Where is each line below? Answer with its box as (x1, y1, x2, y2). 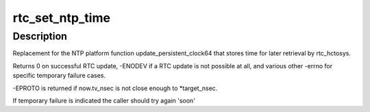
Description (12, 30, 68, 42)
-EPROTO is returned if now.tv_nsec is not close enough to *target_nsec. (12, 84, 218, 92)
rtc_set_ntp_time (12, 10, 111, 25)
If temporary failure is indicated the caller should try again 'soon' (12, 96, 195, 104)
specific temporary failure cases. (12, 72, 106, 80)
